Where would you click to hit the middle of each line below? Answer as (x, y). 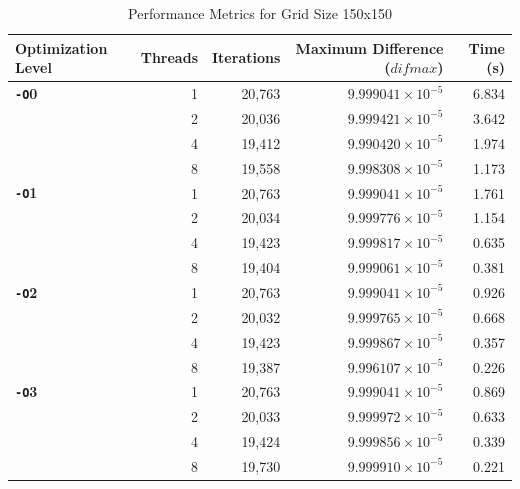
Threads (169, 57)
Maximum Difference (369, 47)
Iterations (246, 57)
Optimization (61, 47)
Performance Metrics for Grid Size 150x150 (260, 13)
